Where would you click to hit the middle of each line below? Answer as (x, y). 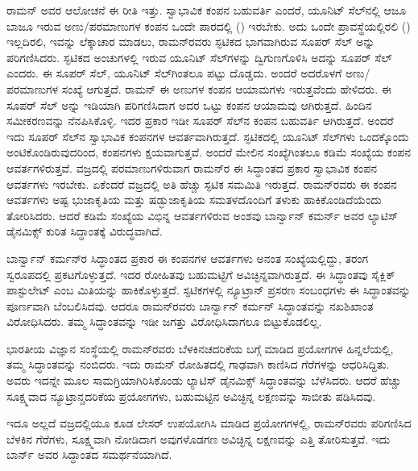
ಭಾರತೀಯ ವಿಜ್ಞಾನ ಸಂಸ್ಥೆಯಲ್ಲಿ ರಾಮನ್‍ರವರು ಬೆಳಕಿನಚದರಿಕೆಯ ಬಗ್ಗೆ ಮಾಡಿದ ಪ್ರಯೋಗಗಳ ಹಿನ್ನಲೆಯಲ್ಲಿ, (200, 348)
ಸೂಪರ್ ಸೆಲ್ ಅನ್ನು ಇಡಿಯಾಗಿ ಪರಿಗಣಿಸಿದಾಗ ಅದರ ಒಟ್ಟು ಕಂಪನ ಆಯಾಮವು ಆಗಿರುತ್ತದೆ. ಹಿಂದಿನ (189, 104)
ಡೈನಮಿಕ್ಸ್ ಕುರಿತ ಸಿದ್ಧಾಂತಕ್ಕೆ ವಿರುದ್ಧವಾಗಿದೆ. (85, 231)
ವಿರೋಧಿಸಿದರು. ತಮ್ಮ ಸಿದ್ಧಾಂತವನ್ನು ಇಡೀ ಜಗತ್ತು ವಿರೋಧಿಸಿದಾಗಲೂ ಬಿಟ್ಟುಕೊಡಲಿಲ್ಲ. (164, 321)
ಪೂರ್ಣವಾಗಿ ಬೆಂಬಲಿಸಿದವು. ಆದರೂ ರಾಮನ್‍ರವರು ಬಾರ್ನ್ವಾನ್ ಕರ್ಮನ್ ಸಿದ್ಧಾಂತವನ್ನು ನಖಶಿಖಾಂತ (190, 305)
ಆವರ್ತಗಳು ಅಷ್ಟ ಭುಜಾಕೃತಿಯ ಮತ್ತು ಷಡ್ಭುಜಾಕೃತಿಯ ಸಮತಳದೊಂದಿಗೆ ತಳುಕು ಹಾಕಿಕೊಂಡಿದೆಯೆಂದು (194, 200)
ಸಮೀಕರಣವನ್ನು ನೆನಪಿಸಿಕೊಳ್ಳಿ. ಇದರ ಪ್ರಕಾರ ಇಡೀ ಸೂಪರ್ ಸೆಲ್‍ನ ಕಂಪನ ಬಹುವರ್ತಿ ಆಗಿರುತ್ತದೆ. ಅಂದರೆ (200, 121)
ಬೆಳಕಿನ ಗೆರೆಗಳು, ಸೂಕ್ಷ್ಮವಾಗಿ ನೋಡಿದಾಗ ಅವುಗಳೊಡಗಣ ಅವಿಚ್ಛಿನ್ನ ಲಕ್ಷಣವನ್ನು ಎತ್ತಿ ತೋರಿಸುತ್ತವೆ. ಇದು (199, 438)
